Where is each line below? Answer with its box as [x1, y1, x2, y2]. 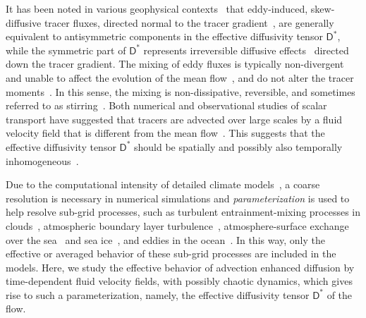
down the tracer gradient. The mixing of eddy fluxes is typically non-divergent [6, 56, 344, 71]
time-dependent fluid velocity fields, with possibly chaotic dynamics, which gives [6, 274, 353, 288]
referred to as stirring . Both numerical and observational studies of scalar [6, 98, 327, 113]
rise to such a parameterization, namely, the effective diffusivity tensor [6, 287, 310, 302]
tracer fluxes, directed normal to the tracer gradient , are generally [44, 15, 334, 30]
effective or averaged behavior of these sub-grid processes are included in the [6, 246, 336, 261]
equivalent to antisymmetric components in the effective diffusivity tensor [6, 29, 323, 44]
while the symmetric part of [6, 42, 126, 57]
